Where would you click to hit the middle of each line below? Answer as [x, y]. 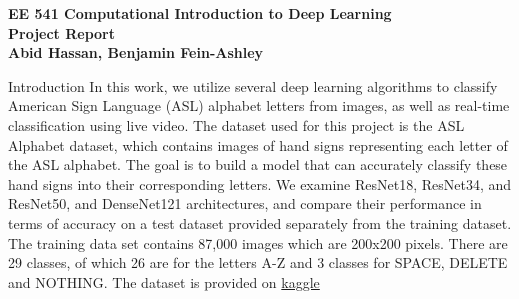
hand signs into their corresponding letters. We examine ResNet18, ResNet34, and [260, 183]
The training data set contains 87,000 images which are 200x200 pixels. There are [258, 242]
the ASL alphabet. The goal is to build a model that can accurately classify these [258, 164]
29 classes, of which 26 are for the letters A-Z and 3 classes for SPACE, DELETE [258, 262]
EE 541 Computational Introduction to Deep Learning [200, 13]
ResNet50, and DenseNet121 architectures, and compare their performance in [245, 203]
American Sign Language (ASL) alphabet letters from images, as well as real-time [259, 105]
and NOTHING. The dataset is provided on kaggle [164, 281]
